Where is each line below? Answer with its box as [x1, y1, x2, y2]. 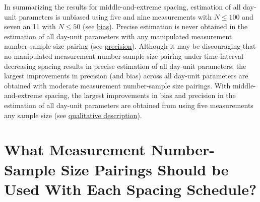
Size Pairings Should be [60, 159, 229, 179]
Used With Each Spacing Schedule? [4, 178, 257, 199]
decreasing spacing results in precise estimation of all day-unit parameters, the [4, 60, 246, 71]
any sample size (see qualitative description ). [4, 110, 142, 120]
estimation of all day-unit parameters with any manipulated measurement [4, 31, 232, 41]
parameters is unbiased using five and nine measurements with [19, 11, 212, 22]
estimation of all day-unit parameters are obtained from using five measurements [4, 99, 253, 110]
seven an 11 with [4, 21, 56, 32]
